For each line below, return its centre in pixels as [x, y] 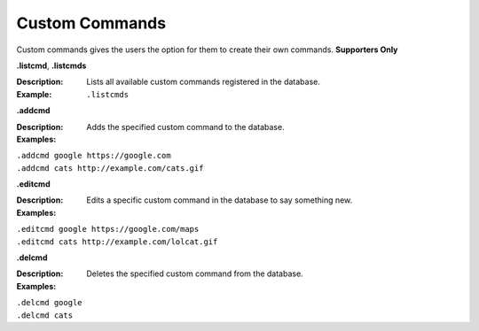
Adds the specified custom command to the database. [185, 127]
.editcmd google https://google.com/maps [108, 229]
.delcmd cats [45, 315]
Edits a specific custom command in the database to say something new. [220, 200]
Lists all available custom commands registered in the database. [204, 82]
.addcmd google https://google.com [94, 156]
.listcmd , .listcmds [51, 65]
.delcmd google [50, 303]
